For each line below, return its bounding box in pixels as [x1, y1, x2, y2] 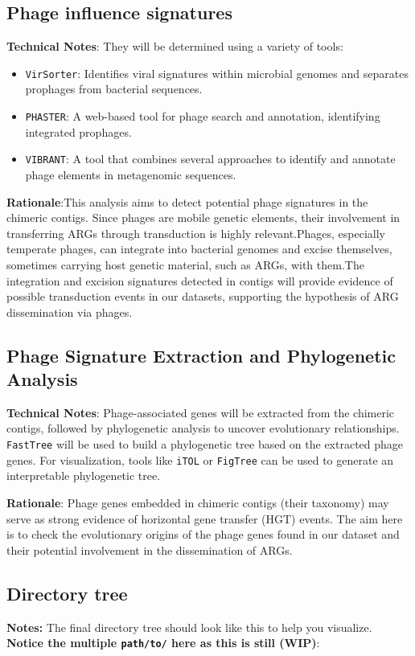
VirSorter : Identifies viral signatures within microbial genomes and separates [25, 64, 409, 81]
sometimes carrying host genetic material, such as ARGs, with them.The [6, 256, 364, 273]
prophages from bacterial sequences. [25, 80, 203, 97]
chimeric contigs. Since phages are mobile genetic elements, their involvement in [6, 209, 401, 226]
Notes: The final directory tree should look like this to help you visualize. [6, 618, 372, 635]
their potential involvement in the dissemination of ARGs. [6, 541, 293, 558]
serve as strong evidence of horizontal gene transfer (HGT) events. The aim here [6, 510, 403, 527]
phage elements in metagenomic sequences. [25, 166, 236, 182]
